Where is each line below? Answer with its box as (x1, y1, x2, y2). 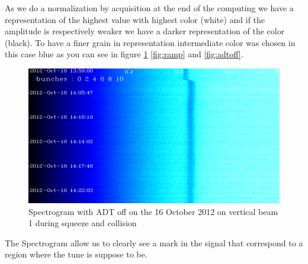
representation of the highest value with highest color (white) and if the (5, 13, 265, 25)
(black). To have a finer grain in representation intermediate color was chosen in (5, 36, 296, 48)
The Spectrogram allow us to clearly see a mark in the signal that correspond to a (5, 236, 303, 249)
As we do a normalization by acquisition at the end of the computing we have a (5, 2, 294, 14)
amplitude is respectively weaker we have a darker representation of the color (5, 25, 285, 37)
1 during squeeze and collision (28, 217, 137, 229)
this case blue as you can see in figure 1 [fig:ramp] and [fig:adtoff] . (5, 48, 243, 60)
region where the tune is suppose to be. (5, 248, 147, 260)
